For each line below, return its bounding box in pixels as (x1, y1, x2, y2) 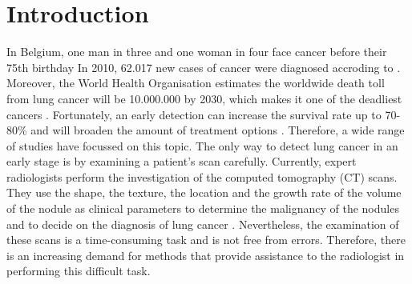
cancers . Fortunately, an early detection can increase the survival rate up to (6, 106, 382, 122)
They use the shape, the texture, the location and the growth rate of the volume (6, 184, 402, 201)
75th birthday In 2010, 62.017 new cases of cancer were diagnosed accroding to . (6, 58, 401, 75)
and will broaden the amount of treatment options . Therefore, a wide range (30, 122, 405, 138)
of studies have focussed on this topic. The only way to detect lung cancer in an (6, 137, 398, 154)
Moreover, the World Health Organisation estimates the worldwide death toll (6, 74, 385, 91)
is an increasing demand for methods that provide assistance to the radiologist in (6, 246, 405, 263)
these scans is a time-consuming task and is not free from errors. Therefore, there (6, 231, 406, 248)
